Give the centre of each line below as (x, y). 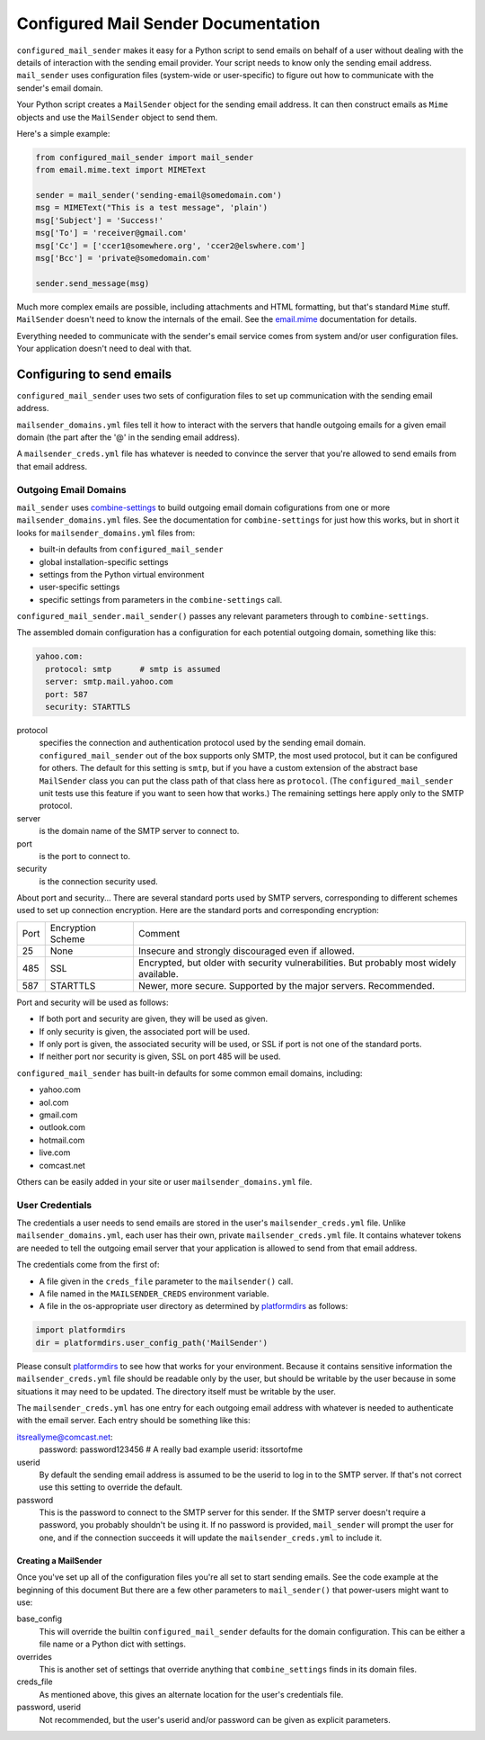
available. (158, 973)
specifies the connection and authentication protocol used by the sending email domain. (203, 743)
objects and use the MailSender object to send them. (117, 117)
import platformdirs (80, 1330)
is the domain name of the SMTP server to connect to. (139, 831)
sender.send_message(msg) (93, 283)
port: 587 (67, 694)
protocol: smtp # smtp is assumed (133, 669)
